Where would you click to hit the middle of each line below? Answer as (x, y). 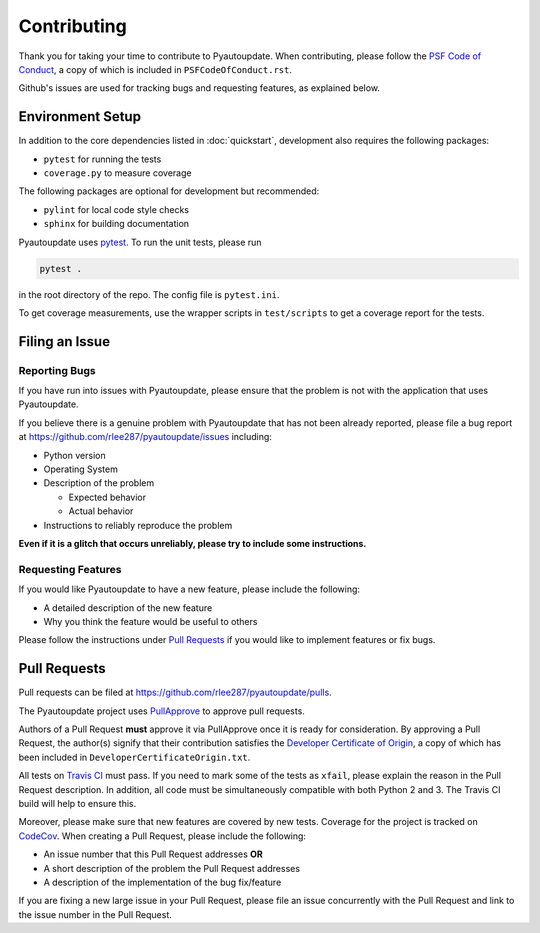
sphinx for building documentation (116, 224)
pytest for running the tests (102, 159)
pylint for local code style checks (116, 209)
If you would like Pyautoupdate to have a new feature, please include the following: (189, 589)
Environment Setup (80, 116)
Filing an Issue (64, 341)
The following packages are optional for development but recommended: (169, 191)
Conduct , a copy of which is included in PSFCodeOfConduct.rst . (155, 69)
